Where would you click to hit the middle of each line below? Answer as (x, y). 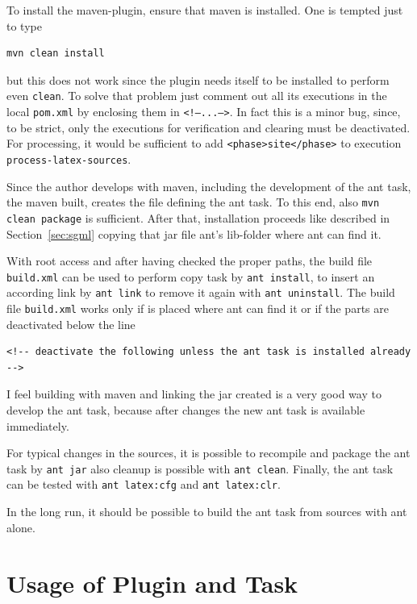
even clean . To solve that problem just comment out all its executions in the (197, 96)
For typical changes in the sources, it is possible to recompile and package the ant (208, 453)
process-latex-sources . (69, 158)
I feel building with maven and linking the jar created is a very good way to (194, 394)
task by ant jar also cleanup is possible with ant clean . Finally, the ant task (200, 468)
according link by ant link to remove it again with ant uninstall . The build (201, 292)
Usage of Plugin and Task (152, 583)
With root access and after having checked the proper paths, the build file (190, 261)
